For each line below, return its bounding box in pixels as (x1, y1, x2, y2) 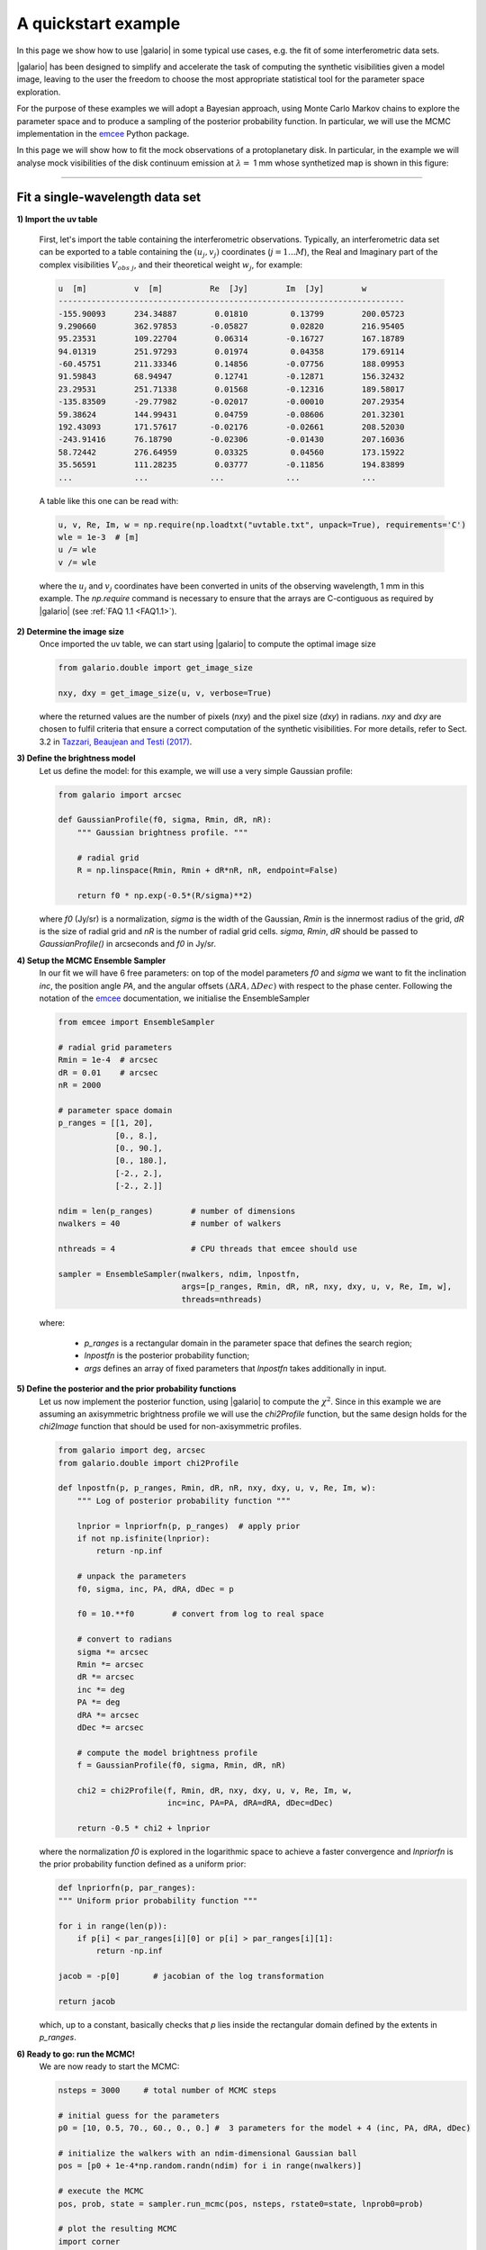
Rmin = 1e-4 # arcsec (58, 1055, 158, 1066)
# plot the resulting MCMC (58, 2224, 177, 2234)
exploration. (16, 86, 61, 97)
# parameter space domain (58, 1105, 173, 1115)
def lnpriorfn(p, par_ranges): (58, 1883, 197, 1894)
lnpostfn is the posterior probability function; (84, 1350, 250, 1361)
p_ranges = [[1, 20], (58, 1118, 154, 1129)
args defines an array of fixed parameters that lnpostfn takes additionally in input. (84, 1363, 387, 1373)
